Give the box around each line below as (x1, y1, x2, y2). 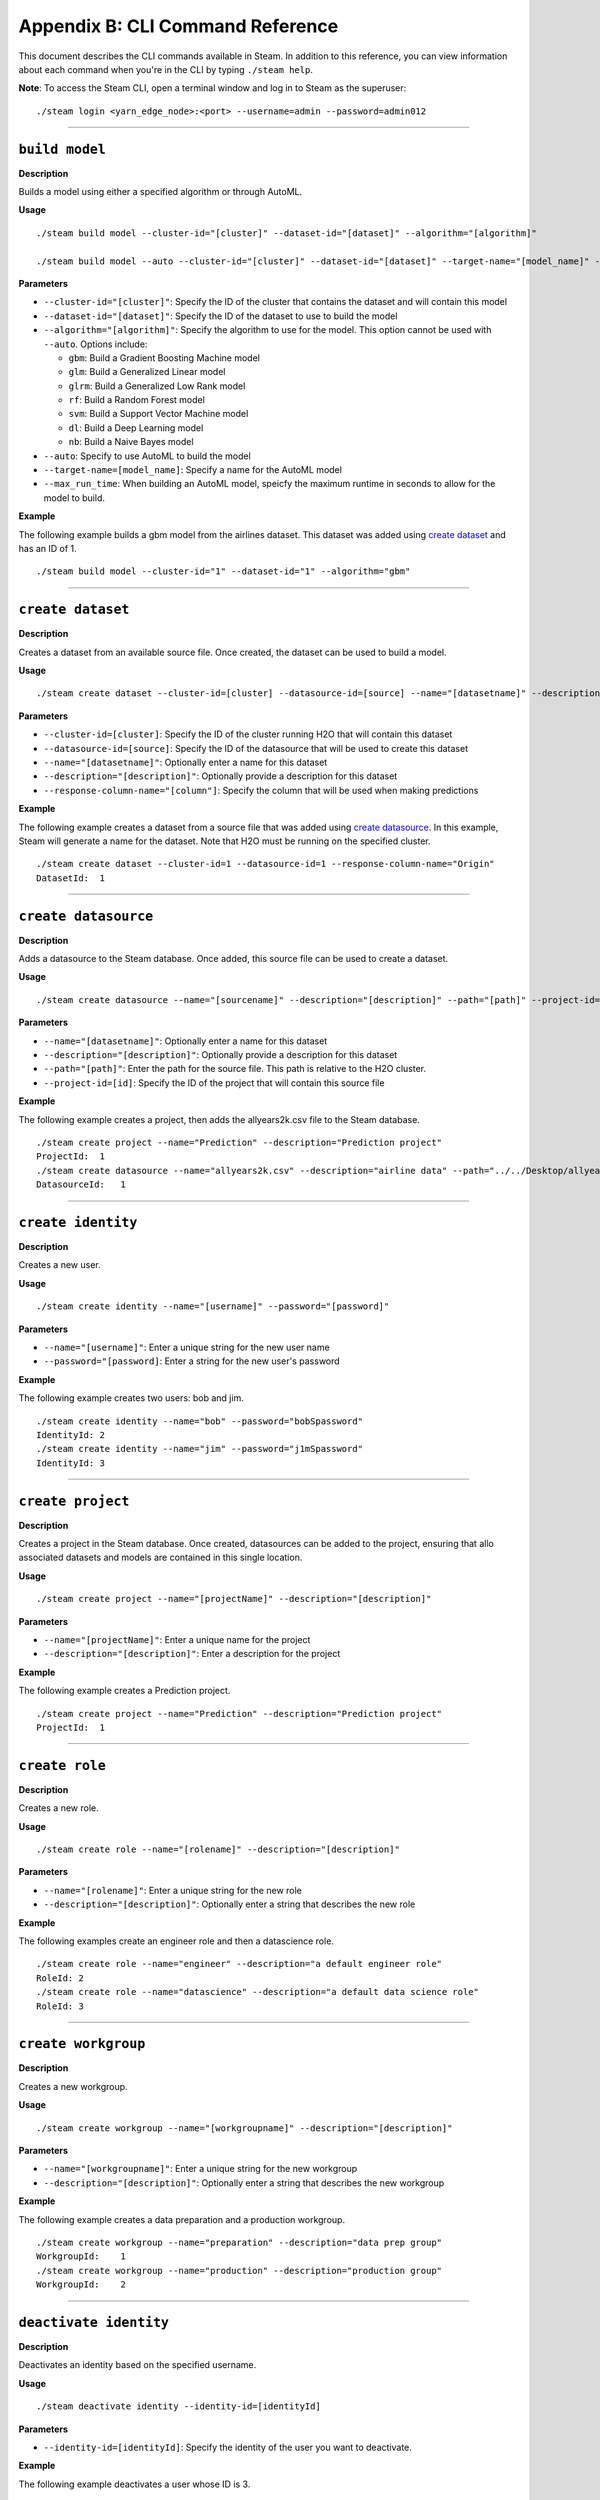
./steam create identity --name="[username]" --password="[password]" (36, 1301, 390, 1312)
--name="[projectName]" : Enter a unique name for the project (43, 1633, 311, 1645)
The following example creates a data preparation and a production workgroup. (18, 2213, 345, 2225)
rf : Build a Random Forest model (68, 394, 205, 406)
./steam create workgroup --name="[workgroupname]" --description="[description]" (36, 2122, 453, 2134)
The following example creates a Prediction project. (18, 1685, 231, 1697)
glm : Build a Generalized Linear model (68, 366, 226, 378)
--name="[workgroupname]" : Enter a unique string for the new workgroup (43, 2163, 358, 2175)
